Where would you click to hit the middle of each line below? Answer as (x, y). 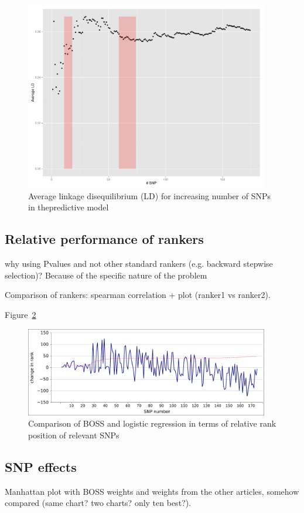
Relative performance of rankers (104, 239)
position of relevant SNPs (74, 435)
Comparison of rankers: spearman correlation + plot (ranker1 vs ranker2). (138, 295)
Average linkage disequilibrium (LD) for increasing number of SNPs (150, 195)
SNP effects (41, 466)
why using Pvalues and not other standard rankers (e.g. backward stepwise (139, 264)
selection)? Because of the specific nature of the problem (106, 275)
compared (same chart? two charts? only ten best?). (98, 503)
